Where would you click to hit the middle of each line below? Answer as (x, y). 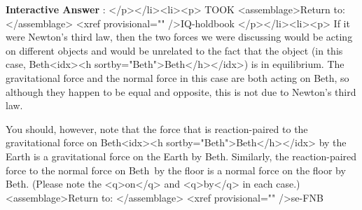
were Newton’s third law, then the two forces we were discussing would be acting (179, 37)
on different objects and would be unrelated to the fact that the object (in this (174, 50)
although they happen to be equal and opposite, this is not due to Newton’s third (181, 91)
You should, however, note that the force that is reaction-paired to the (157, 128)
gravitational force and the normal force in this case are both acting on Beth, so (177, 77)
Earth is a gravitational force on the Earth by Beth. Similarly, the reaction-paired (181, 156)
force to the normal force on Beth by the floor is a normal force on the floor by (176, 170)
